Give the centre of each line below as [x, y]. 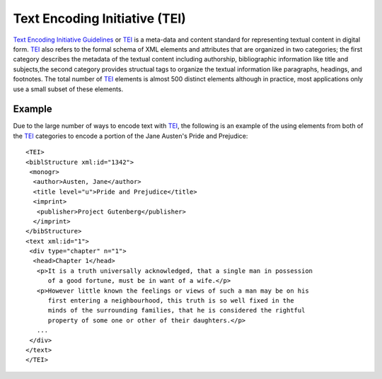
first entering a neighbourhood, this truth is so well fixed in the [171, 301]
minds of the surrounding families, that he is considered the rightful [176, 310]
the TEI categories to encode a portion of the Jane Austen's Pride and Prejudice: [131, 136]
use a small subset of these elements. [68, 89]
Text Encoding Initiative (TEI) [100, 18]
